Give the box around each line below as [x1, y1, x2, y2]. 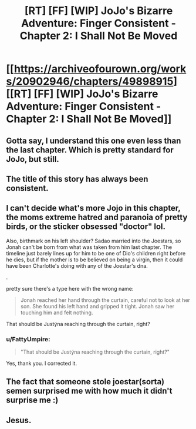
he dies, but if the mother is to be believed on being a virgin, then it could [6, 256, 183, 263]
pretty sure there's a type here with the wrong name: [6, 285, 134, 292]
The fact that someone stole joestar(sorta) [6, 377, 165, 387]
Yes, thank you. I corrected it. [6, 360, 77, 367]
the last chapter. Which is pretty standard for [6, 145, 174, 155]
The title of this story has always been [6, 174, 148, 184]
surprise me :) [6, 395, 59, 405]
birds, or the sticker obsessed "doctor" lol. [6, 222, 166, 232]
